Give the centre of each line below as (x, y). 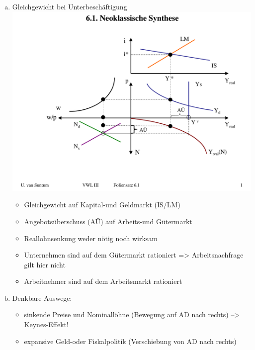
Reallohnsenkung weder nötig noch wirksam (91, 238)
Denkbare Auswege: (42, 298)
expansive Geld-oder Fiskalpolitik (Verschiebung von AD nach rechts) (130, 341)
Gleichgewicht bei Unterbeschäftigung (70, 6)
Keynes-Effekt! (46, 324)
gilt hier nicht (45, 264)
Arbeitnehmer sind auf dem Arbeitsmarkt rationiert (103, 281)
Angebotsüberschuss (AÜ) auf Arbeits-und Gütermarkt (108, 221)
